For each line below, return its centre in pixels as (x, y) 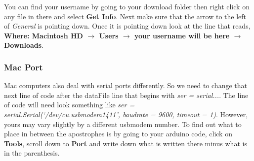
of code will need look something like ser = (69, 105)
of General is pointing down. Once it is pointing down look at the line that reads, (127, 26)
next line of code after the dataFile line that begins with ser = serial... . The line (126, 95)
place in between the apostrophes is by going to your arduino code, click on (118, 134)
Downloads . (24, 45)
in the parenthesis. (32, 153)
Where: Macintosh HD (43, 35)
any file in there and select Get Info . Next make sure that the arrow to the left (125, 16)
